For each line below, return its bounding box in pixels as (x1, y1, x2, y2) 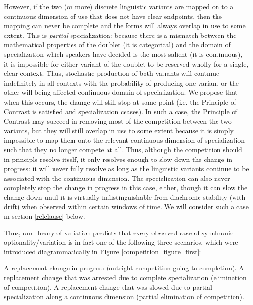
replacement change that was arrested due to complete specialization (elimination (4, 272, 247, 283)
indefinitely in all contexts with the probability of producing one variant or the (4, 77, 239, 88)
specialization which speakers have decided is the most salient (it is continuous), (4, 49, 243, 59)
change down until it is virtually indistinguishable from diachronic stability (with (4, 192, 246, 202)
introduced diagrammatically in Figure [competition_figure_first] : (4, 246, 201, 256)
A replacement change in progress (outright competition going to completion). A (4, 263, 244, 273)
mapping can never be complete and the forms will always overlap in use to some (4, 20, 246, 31)
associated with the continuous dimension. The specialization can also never (4, 173, 230, 183)
